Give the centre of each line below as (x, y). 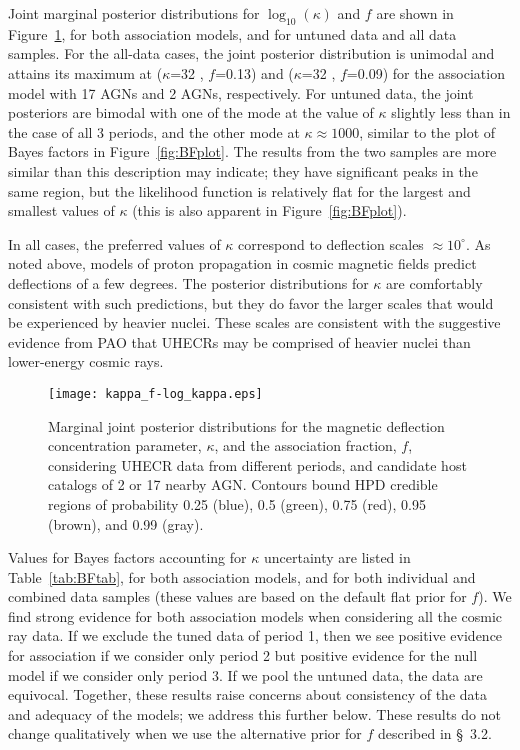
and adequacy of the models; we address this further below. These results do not (255, 713)
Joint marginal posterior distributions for (134, 13)
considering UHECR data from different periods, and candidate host (257, 464)
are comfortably (434, 282)
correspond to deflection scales (331, 243)
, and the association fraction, (305, 445)
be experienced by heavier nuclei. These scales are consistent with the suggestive (254, 322)
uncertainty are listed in (337, 557)
